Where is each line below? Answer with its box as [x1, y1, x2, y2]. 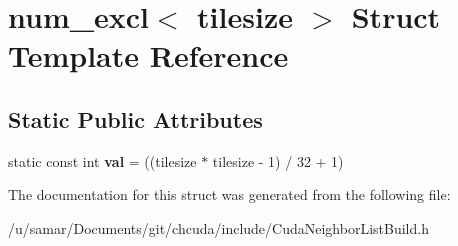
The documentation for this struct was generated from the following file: [8, 184, 451, 205]
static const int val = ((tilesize [8, 150, 197, 171]
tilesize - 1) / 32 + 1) [212, 150, 344, 171]
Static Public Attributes [8, 103, 263, 134]
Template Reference [8, 35, 289, 76]
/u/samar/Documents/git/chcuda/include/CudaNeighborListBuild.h [8, 217, 429, 238]
